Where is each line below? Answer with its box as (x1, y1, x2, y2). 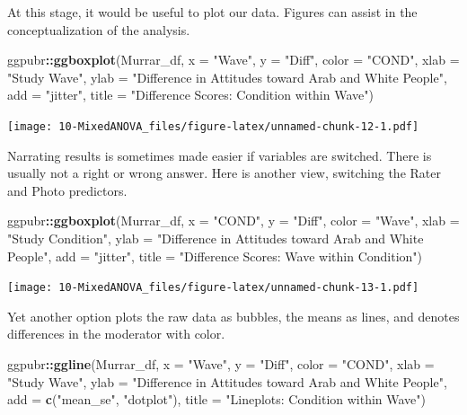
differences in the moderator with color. (7, 324, 225, 343)
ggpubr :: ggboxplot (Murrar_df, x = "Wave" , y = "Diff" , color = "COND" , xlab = (7, 50, 460, 69)
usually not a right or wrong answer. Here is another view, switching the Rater (7, 163, 441, 182)
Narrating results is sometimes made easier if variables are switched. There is (7, 146, 432, 164)
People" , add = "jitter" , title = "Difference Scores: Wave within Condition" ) (7, 246, 423, 265)
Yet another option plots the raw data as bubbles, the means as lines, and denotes (7, 306, 460, 325)
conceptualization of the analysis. (7, 20, 190, 39)
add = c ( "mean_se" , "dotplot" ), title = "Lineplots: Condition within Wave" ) (7, 390, 427, 409)
